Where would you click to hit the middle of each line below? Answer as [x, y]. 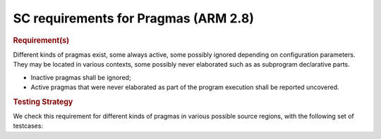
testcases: [28, 126]
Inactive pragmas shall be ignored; [81, 77]
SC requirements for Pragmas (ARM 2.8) [133, 18]
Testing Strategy [43, 102]
